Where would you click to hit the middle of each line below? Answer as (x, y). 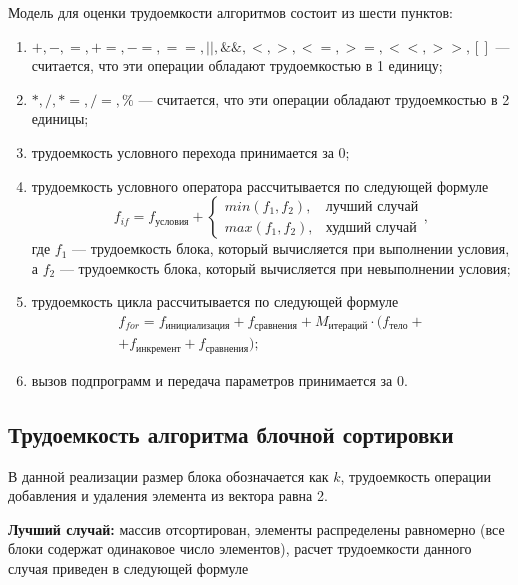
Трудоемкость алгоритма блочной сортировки (231, 433)
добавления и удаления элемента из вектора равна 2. (168, 495)
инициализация (197, 326)
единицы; (60, 118)
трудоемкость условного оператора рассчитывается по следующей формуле (260, 185)
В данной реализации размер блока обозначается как (168, 475)
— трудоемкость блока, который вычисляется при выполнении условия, (291, 248)
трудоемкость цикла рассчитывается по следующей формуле (215, 301)
